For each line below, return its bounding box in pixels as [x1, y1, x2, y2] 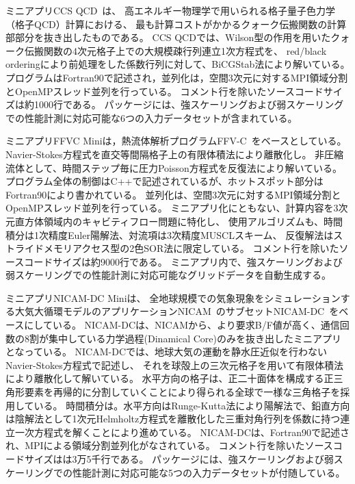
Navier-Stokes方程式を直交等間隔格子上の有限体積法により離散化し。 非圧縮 [5, 147, 344, 161]
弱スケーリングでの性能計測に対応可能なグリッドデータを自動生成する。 [5, 268, 331, 282]
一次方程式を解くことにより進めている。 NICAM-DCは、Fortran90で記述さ [14, 424, 350, 439]
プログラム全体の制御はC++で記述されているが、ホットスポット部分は [5, 174, 324, 188]
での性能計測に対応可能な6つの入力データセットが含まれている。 [5, 110, 298, 125]
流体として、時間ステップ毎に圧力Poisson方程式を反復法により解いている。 [5, 160, 343, 175]
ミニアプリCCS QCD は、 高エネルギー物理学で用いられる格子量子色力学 [5, 3, 336, 17]
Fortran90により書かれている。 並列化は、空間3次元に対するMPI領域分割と [5, 187, 341, 201]
